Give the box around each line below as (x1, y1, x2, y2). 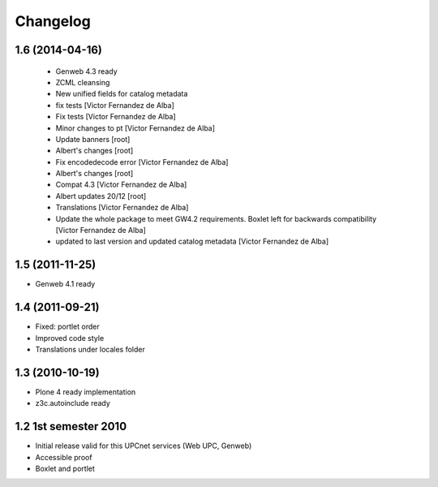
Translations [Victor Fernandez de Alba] (55, 203, 189, 213)
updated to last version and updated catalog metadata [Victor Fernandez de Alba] (55, 236, 328, 247)
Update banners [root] (55, 134, 131, 144)
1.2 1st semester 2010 (15, 420, 127, 433)
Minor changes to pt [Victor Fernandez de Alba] (55, 123, 215, 133)
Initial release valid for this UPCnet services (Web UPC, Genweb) (35, 441, 252, 450)
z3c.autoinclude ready (35, 399, 111, 408)
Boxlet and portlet (35, 463, 95, 473)
